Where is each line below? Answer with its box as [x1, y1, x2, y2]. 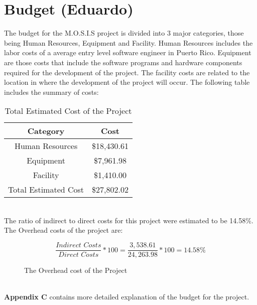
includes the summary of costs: [4, 86, 99, 97]
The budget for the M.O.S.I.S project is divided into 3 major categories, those [4, 28, 244, 38]
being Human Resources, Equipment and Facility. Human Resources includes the [4, 37, 253, 48]
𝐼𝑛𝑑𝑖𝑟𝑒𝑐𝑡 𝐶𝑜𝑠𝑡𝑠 [56, 242, 101, 249]
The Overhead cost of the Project [24, 265, 127, 275]
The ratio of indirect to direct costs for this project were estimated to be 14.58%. [4, 215, 253, 225]
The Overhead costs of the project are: [4, 225, 123, 235]
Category [27, 125, 65, 137]
